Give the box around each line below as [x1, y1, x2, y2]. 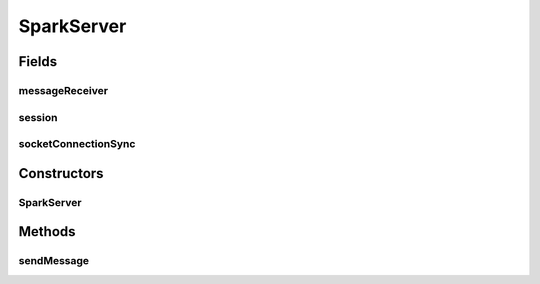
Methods [18, 223, 76, 240]
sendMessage [18, 254, 90, 268]
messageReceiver [18, 83, 109, 97]
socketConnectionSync [18, 137, 136, 151]
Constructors [18, 165, 104, 182]
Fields [18, 53, 58, 70]
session [18, 110, 58, 124]
